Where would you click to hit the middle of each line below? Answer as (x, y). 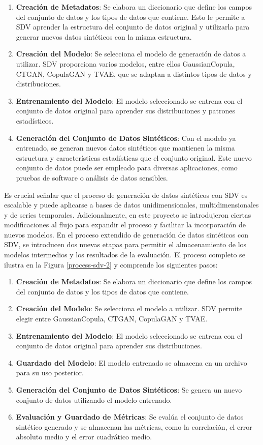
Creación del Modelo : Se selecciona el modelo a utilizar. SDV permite (129, 308)
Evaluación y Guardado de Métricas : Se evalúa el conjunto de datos (130, 417)
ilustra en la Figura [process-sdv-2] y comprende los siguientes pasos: (111, 264)
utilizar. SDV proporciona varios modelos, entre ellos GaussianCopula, (125, 63)
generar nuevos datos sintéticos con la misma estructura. (104, 36)
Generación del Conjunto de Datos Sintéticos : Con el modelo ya (126, 138)
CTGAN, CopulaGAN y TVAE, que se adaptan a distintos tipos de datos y (134, 73)
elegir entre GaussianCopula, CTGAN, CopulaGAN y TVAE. (112, 319)
